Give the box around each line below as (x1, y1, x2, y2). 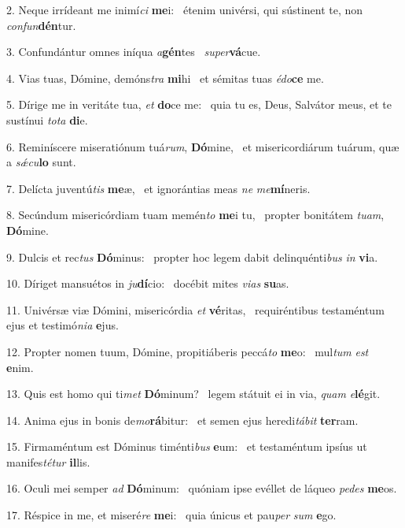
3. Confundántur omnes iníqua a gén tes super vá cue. (6, 43, 261, 60)
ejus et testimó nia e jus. (6, 317, 119, 333)
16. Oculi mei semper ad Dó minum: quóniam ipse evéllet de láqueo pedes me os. (6, 480, 397, 496)
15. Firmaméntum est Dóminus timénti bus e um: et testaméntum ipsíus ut (6, 438, 367, 455)
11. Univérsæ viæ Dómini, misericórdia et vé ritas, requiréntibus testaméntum (6, 301, 385, 318)
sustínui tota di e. (6, 111, 88, 128)
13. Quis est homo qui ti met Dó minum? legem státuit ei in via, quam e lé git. (6, 385, 381, 402)
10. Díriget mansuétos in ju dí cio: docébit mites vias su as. (6, 275, 289, 292)
